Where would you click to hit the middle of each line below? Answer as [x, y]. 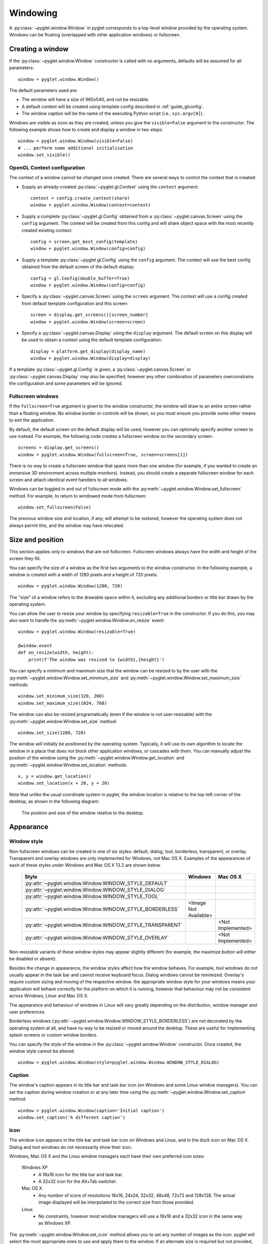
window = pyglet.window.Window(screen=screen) [88, 322]
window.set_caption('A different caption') [72, 1117]
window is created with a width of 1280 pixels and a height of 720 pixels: [84, 574]
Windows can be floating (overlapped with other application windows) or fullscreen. [95, 34]
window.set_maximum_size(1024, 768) [63, 703]
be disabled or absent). [33, 959]
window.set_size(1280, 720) [52, 732]
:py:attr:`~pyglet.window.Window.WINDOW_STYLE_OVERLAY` [97, 937]
